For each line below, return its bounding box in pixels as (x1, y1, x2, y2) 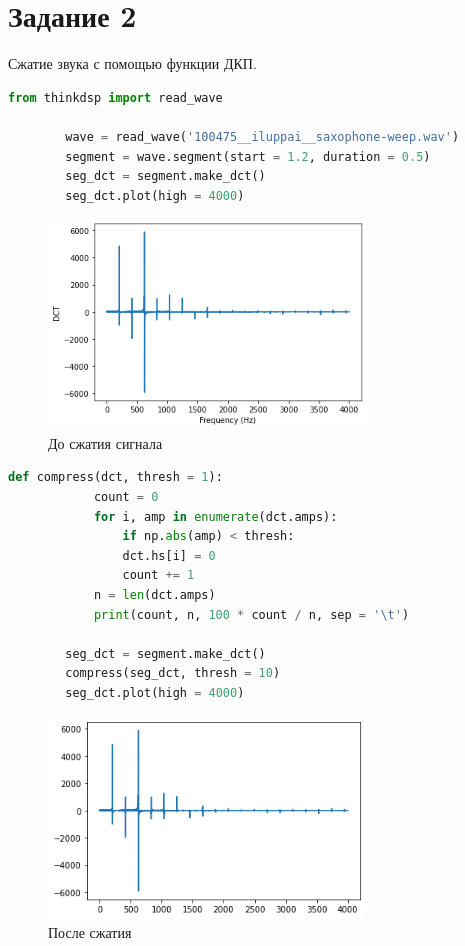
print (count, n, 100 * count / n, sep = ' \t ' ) (93, 607, 410, 622)
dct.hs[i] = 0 (122, 548, 216, 563)
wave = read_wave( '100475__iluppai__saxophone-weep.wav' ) (65, 129, 460, 144)
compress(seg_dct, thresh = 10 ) (65, 666, 281, 681)
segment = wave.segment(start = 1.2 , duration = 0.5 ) (65, 149, 431, 164)
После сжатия (48, 922, 132, 943)
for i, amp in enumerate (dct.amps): (93, 509, 338, 524)
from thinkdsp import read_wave (8, 90, 223, 105)
